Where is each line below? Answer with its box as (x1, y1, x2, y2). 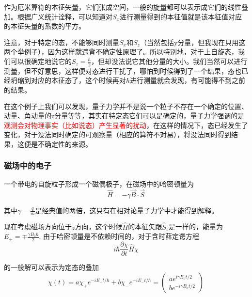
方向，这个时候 (75, 221, 123, 232)
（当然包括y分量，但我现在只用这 (140, 37, 246, 47)
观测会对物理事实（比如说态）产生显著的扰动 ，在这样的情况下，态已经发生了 (4, 120, 248, 130)
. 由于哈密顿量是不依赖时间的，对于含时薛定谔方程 (39, 231, 200, 241)
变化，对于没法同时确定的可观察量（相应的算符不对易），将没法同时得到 (4, 129, 231, 140)
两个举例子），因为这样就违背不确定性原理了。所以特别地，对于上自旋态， (4, 47, 238, 57)
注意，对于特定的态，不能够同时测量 (4, 37, 119, 47)
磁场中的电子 (4, 159, 52, 172)
